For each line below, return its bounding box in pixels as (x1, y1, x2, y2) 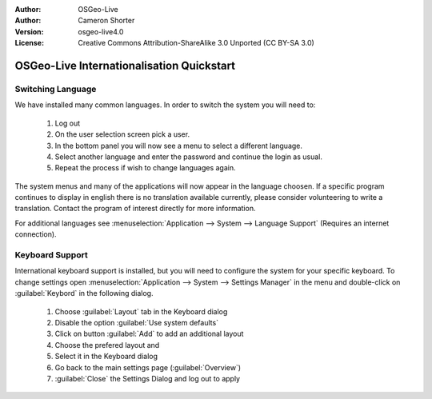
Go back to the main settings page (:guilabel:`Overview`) (54, 362, 242, 372)
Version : (14, 26, 44, 36)
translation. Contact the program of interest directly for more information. (14, 204, 256, 213)
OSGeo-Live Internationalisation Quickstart (14, 58, 236, 72)
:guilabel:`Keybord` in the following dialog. (14, 289, 154, 298)
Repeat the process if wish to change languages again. (54, 163, 236, 173)
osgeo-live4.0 (78, 26, 124, 36)
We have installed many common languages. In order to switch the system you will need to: (14, 100, 316, 110)
